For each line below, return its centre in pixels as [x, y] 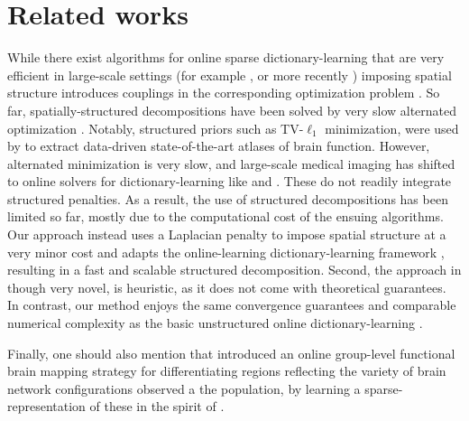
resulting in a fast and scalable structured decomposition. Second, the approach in [234, 270]
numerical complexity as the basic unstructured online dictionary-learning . [215, 323]
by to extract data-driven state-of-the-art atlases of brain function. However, [219, 146]
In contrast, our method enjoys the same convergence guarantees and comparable [232, 305]
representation [46, 406]
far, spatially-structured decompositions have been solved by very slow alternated [232, 110]
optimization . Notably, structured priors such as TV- [156, 128]
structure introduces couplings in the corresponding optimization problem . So [224, 93]
